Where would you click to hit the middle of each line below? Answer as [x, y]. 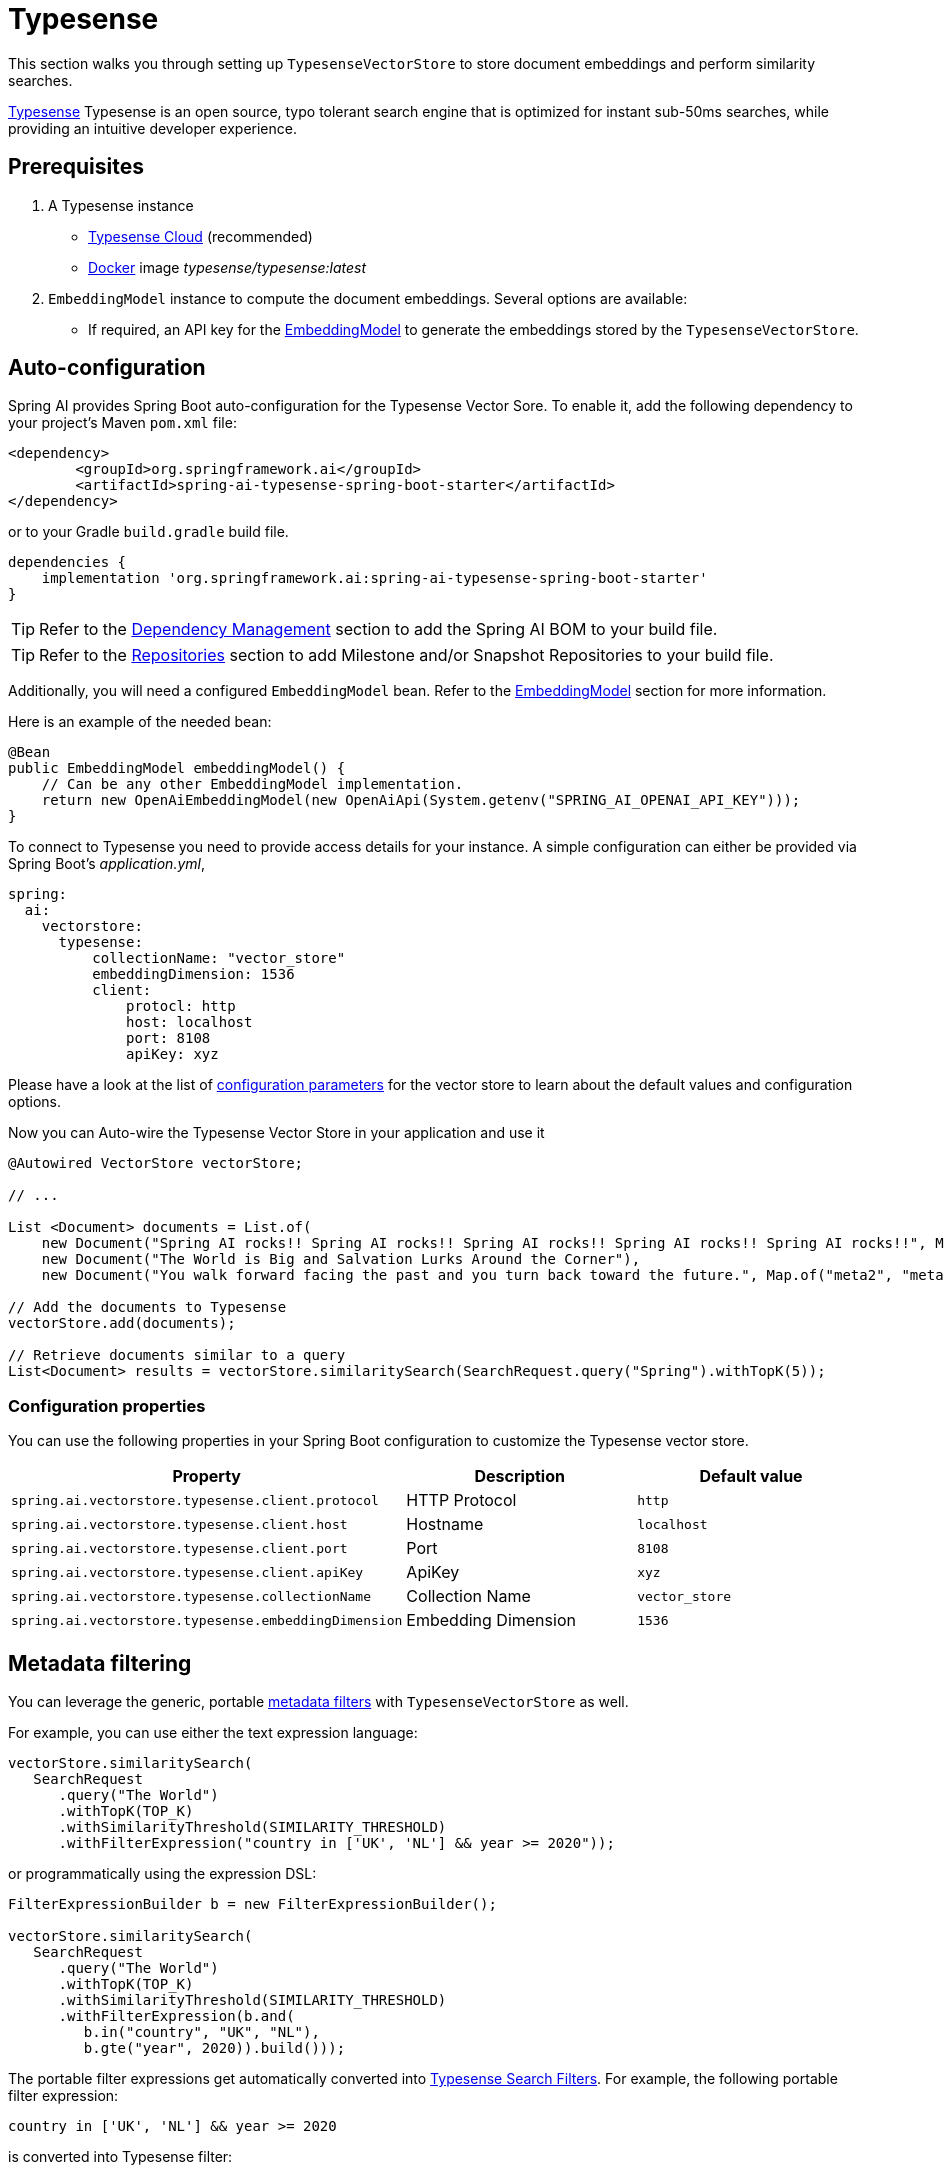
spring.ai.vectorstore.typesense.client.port [179, 1548]
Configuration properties [107, 1405]
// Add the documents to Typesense [147, 1307]
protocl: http [181, 1006]
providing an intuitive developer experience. [152, 128]
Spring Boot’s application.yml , [106, 864]
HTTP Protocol [461, 1500]
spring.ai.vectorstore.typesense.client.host [179, 1524]
